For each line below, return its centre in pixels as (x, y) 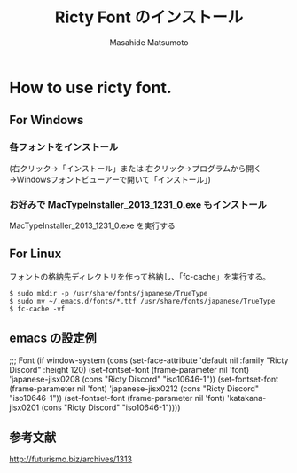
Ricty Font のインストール (149, 17)
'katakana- (246, 398)
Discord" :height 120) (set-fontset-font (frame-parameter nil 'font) (129, 369)
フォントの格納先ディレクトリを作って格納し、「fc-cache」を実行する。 (140, 276)
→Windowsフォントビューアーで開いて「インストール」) (110, 179)
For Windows (47, 120)
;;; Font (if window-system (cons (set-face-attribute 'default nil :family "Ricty (149, 360)
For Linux (35, 254)
